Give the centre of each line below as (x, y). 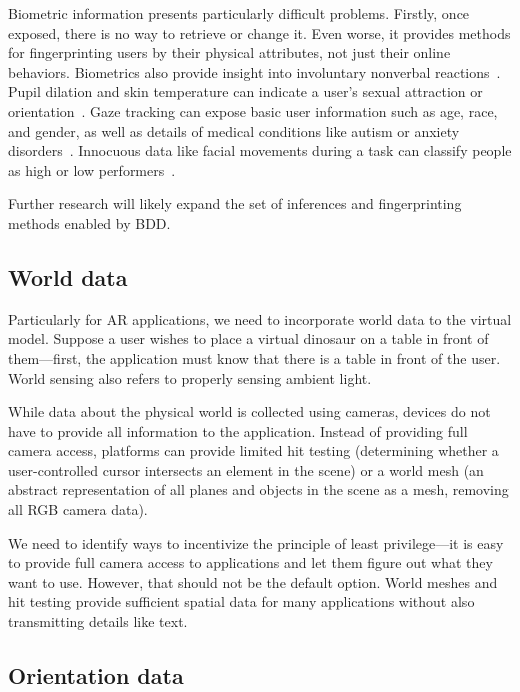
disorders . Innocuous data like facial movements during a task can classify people (260, 150)
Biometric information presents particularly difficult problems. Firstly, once (239, 13)
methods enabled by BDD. (89, 222)
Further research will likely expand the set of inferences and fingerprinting (235, 203)
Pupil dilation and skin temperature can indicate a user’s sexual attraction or (245, 91)
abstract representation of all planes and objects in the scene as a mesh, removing (258, 489)
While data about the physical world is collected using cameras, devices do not (249, 411)
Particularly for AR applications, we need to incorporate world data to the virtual (260, 318)
